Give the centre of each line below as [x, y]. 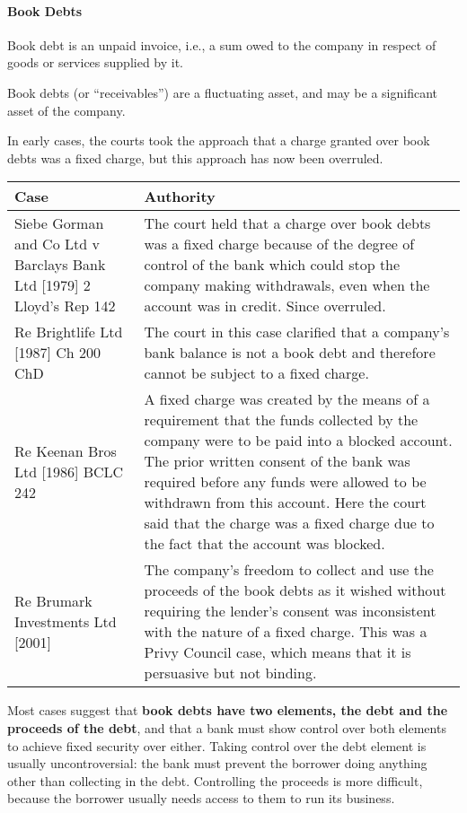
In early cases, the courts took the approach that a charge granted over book [219, 140]
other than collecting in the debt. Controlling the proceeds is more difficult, [215, 780]
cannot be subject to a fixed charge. [256, 373]
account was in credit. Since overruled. [265, 306]
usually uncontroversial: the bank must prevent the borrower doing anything [217, 763]
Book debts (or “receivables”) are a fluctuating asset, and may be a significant [222, 92]
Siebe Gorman [59, 223]
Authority [180, 197]
